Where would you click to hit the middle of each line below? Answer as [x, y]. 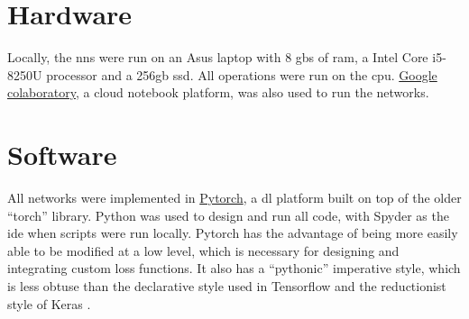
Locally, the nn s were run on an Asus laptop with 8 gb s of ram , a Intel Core [218, 57]
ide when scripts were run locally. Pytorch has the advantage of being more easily [233, 233]
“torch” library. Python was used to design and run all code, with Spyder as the [228, 215]
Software [62, 155]
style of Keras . [49, 303]
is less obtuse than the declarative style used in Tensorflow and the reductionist [227, 286]
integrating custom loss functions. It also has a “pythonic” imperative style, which [234, 268]
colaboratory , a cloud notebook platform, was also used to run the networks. [218, 92]
